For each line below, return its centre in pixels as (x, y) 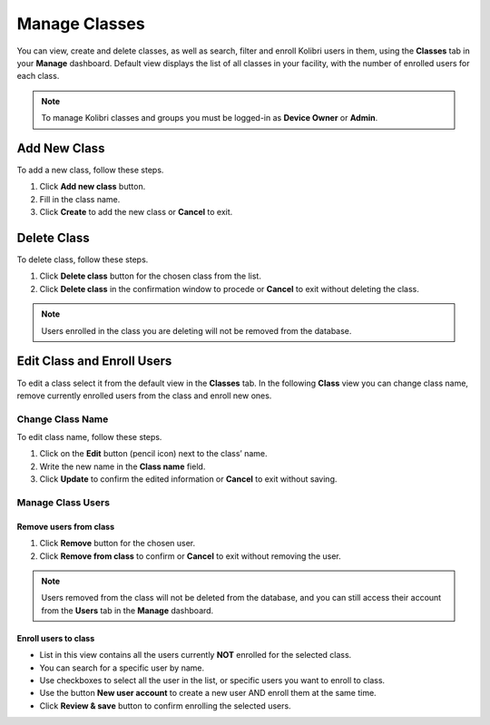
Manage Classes (81, 24)
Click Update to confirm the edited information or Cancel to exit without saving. (188, 479)
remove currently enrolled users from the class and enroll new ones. (144, 396)
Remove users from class (66, 526)
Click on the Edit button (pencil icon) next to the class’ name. (153, 454)
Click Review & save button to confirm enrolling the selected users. (165, 705)
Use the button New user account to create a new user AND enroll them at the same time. (208, 693)
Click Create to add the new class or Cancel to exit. (136, 212)
